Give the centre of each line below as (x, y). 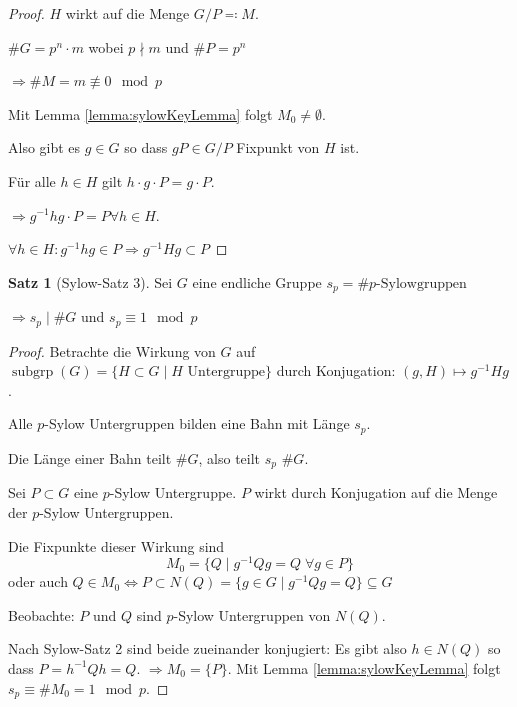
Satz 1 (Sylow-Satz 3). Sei (90, 281)
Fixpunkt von (278, 147)
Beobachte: (41, 614)
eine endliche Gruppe (257, 281)
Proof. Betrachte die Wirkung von (112, 350)
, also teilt (229, 457)
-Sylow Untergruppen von (252, 614)
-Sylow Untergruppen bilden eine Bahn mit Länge (197, 423)
